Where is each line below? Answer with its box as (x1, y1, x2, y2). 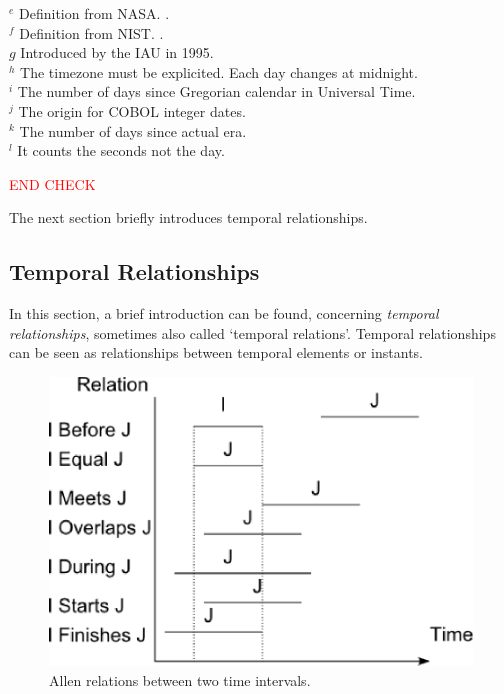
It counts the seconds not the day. (17, 140, 225, 161)
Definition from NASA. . (19, 3, 170, 23)
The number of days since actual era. (19, 120, 247, 141)
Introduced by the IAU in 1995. (20, 42, 214, 63)
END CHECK (9, 173, 96, 194)
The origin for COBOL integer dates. (18, 100, 246, 121)
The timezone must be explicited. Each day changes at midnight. (20, 61, 418, 82)
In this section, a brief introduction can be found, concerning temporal (9, 303, 439, 324)
